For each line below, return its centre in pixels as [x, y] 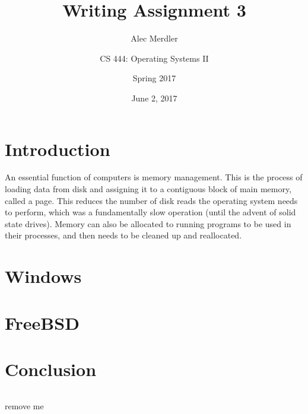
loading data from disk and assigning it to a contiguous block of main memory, [148, 189]
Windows [43, 276]
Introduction [58, 149]
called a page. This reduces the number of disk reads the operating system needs [151, 200]
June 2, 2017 [154, 98]
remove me [24, 405]
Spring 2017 [154, 78]
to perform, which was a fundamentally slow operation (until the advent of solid [150, 212]
